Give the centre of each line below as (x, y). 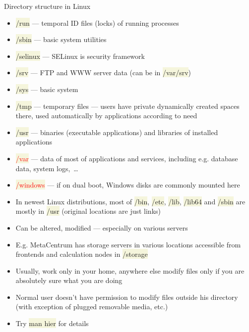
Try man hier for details (52, 323)
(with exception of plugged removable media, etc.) (92, 307)
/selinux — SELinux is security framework (80, 56)
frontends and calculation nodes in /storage (82, 254)
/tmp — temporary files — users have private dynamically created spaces (127, 106)
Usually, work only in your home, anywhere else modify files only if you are (130, 270)
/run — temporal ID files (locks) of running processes (97, 23)
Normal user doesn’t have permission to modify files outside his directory (127, 297)
